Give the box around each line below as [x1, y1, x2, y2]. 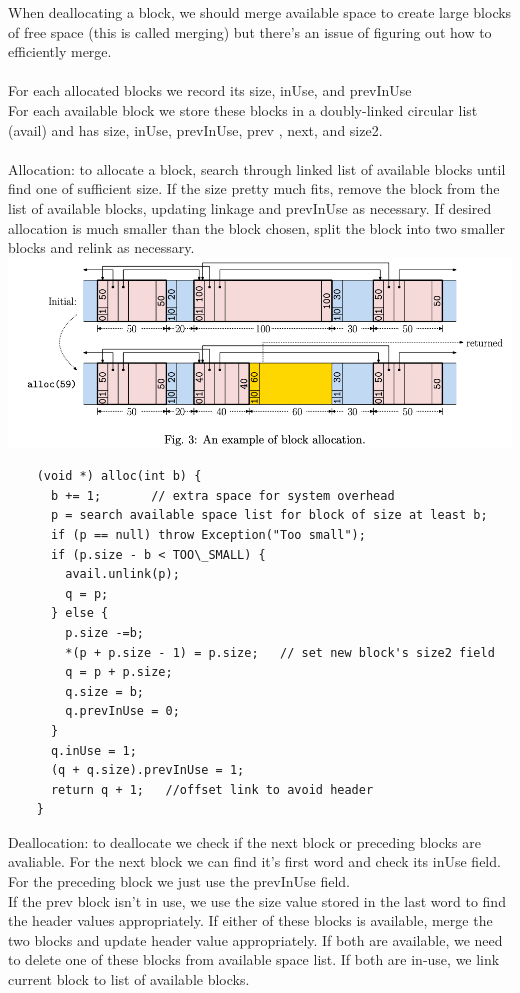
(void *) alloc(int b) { [36, 469, 202, 484]
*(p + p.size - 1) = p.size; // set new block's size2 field [65, 645, 495, 660]
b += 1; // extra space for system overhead [50, 488, 395, 503]
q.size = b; [65, 684, 145, 699]
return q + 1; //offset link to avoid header [50, 782, 374, 797]
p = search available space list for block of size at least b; [50, 508, 488, 523]
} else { [50, 606, 109, 621]
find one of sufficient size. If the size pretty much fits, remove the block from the [8, 178, 500, 199]
